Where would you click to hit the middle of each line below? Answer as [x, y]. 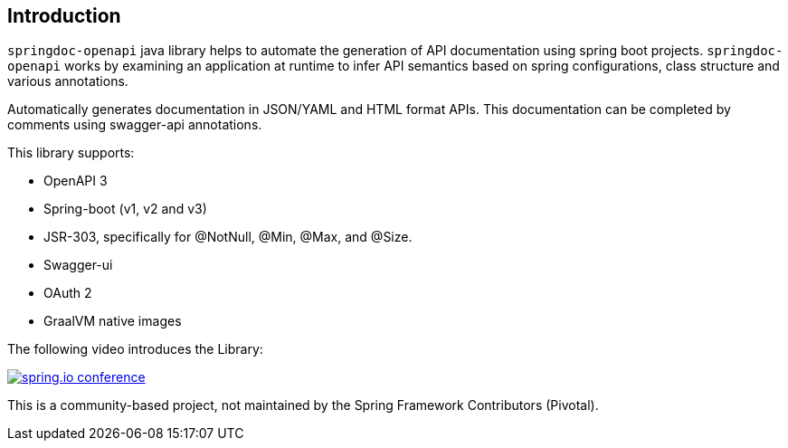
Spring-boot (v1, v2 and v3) [125, 209]
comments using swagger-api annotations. [135, 125]
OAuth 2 [68, 293]
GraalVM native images [113, 321]
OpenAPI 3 [76, 181]
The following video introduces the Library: [135, 349]
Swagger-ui [78, 265]
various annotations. [68, 81]
